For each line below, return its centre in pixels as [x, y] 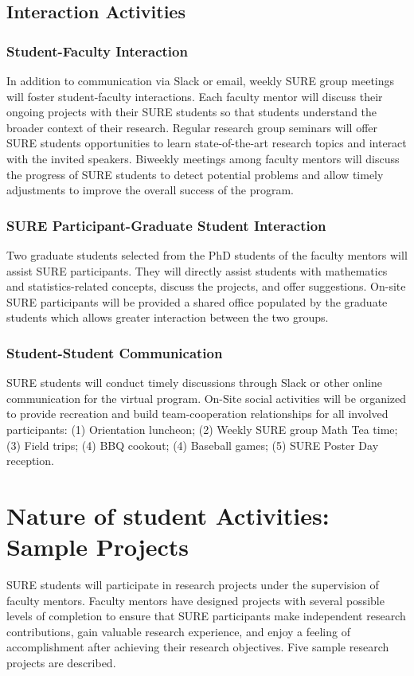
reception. [30, 461]
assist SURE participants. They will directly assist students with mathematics [197, 270]
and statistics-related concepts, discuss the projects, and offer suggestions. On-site [206, 286]
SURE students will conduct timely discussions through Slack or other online [194, 383]
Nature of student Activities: [168, 515]
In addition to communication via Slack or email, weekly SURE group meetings [201, 80]
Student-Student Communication [115, 352]
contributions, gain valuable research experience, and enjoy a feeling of [178, 631]
